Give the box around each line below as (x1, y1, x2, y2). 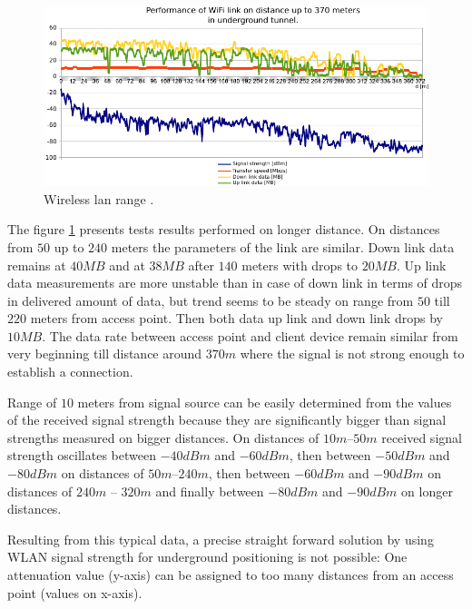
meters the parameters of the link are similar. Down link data (111, 237, 455, 256)
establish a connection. (7, 362, 133, 381)
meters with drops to (241, 255, 359, 274)
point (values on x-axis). (7, 583, 143, 602)
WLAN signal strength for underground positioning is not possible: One (7, 547, 408, 566)
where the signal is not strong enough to (240, 344, 465, 363)
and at (109, 255, 145, 274)
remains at (7, 255, 66, 274)
